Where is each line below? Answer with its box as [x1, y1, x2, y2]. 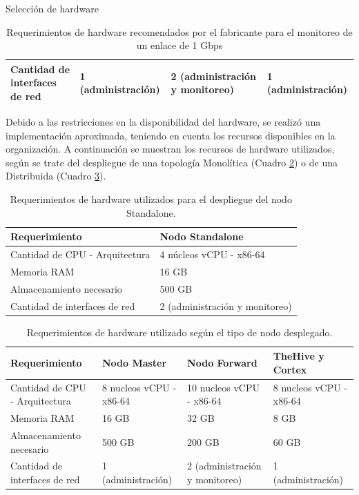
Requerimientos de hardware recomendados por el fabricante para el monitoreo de [6, 24, 353, 39]
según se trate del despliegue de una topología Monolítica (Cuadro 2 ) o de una [6, 155, 338, 169]
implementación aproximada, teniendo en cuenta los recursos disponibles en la [6, 128, 336, 142]
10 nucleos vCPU [187, 380, 260, 394]
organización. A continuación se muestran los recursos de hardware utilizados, [6, 142, 335, 156]
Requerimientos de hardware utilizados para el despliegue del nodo [10, 192, 292, 206]
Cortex [273, 362, 307, 376]
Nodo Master [101, 356, 167, 370]
